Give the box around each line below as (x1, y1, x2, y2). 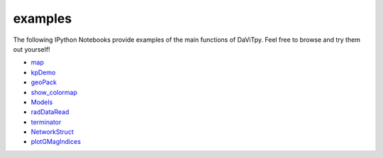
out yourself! (13, 45, 50, 53)
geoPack (30, 78, 57, 86)
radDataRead (30, 108, 70, 116)
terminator (30, 118, 62, 126)
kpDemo (30, 68, 56, 77)
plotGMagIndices (30, 137, 82, 146)
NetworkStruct (30, 128, 74, 136)
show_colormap (30, 88, 78, 96)
